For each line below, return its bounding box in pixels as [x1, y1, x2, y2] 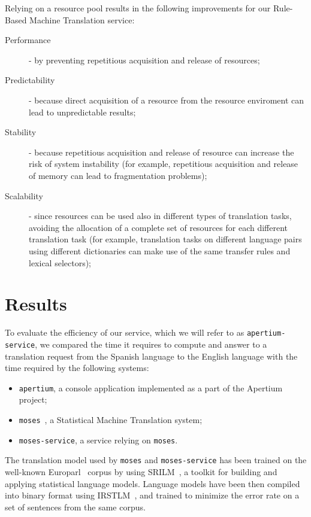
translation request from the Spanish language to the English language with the [5, 349, 298, 362]
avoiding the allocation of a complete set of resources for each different [29, 221, 288, 233]
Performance [5, 34, 51, 46]
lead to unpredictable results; [29, 105, 136, 118]
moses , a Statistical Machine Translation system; [19, 413, 203, 425]
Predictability [5, 74, 55, 86]
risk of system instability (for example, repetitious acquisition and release [29, 157, 298, 170]
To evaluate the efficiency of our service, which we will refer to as [5, 326, 244, 339]
